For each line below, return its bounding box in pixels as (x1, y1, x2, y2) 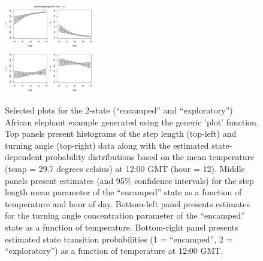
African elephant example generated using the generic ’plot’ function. (5, 115, 259, 128)
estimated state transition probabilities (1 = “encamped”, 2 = (5, 232, 233, 245)
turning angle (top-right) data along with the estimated (5, 139, 209, 151)
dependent (5, 151, 43, 163)
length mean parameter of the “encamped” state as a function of (5, 186, 242, 198)
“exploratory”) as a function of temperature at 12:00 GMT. (5, 244, 223, 257)
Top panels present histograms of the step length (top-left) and (5, 127, 237, 140)
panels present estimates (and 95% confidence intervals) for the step (5, 174, 254, 186)
